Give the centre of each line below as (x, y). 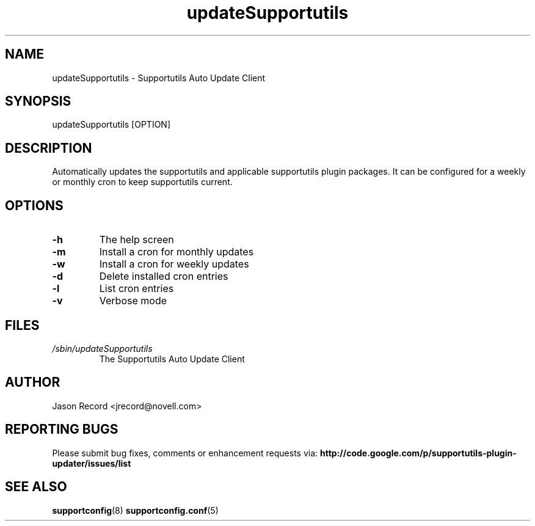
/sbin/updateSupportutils (102, 348)
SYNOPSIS (38, 101)
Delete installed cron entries (164, 276)
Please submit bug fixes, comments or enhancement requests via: (185, 453)
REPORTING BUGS (62, 429)
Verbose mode (133, 301)
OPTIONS (34, 205)
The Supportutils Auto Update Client (172, 359)
